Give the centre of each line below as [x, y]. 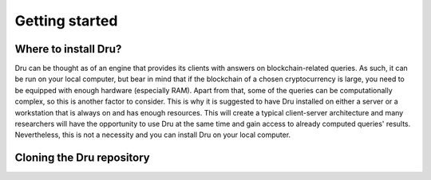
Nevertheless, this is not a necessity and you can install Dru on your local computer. [153, 135]
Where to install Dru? [68, 49]
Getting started [66, 21]
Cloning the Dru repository [83, 158]
